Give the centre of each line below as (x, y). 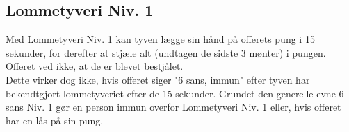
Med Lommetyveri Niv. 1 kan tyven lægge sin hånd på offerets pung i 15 (160, 39)
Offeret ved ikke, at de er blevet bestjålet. (95, 66)
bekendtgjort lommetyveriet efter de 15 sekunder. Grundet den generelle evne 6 (175, 93)
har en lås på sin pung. (55, 120)
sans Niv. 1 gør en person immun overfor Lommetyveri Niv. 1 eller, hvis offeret (173, 107)
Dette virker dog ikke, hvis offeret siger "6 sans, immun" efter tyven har (158, 79)
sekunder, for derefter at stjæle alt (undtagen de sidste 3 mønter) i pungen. (166, 52)
